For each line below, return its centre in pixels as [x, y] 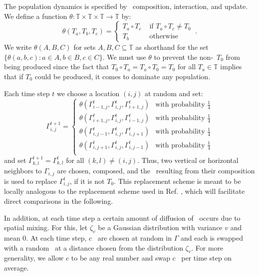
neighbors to [23, 171]
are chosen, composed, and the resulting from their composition [156, 171]
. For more [207, 247]
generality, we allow [34, 258]
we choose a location [88, 93]
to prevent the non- [184, 57]
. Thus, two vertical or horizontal [188, 160]
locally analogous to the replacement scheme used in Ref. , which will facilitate [125, 191]
